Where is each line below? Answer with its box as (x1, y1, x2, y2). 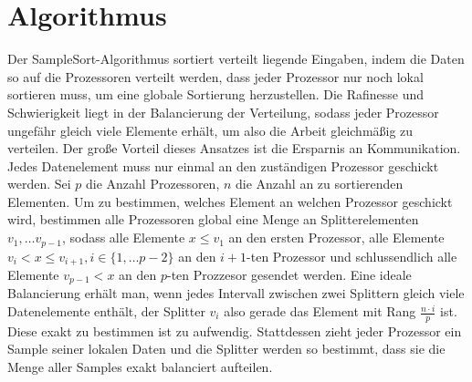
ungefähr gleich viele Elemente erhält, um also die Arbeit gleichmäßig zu (7, 120, 414, 139)
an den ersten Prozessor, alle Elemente (228, 228, 445, 247)
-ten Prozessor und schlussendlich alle (246, 246, 457, 265)
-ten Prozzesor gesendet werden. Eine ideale (167, 264, 412, 284)
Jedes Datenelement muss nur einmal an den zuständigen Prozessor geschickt (7, 156, 439, 175)
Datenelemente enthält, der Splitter (7, 302, 205, 321)
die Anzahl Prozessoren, (86, 174, 220, 193)
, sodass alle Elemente (61, 228, 185, 247)
